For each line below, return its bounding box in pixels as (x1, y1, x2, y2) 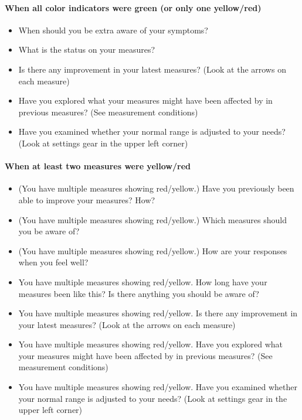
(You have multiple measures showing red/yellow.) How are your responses (18, 244, 287, 257)
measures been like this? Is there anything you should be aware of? (18, 287, 259, 299)
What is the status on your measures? (18, 43, 155, 56)
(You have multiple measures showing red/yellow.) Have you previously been (18, 182, 294, 194)
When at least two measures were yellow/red (5, 160, 191, 172)
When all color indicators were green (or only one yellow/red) (5, 1, 262, 13)
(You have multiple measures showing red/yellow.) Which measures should (18, 213, 287, 226)
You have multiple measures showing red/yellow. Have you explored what (18, 338, 283, 350)
